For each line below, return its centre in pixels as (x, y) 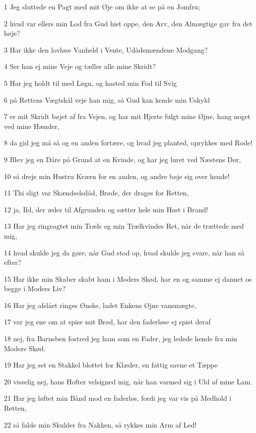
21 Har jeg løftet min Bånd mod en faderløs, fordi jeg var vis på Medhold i (118, 398)
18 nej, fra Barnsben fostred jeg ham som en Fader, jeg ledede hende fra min (121, 339)
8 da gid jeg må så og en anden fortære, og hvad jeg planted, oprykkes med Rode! (128, 143)
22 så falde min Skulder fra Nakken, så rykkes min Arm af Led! (100, 424)
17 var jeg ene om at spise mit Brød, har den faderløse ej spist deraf (107, 322)
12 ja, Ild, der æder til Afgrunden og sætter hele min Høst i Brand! (106, 209)
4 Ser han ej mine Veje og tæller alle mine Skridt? (80, 66)
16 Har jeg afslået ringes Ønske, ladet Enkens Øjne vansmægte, (100, 305)
